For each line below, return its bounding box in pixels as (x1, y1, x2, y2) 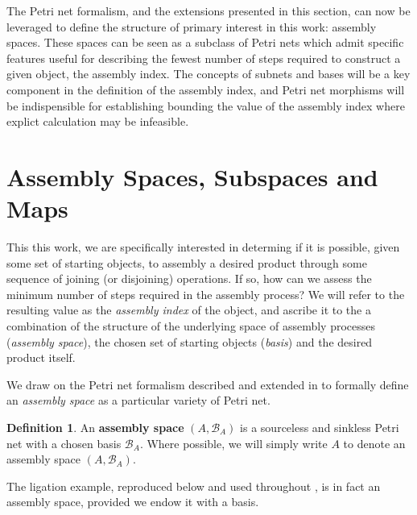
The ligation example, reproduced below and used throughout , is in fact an (6, 477, 381, 494)
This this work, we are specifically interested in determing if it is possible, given (6, 239, 400, 255)
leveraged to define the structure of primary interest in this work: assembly (6, 18, 377, 35)
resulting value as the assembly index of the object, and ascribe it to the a (6, 301, 371, 318)
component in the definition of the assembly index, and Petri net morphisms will (6, 81, 405, 98)
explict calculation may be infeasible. (6, 113, 189, 130)
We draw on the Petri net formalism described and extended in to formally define (6, 376, 409, 392)
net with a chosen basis (6, 434, 122, 451)
